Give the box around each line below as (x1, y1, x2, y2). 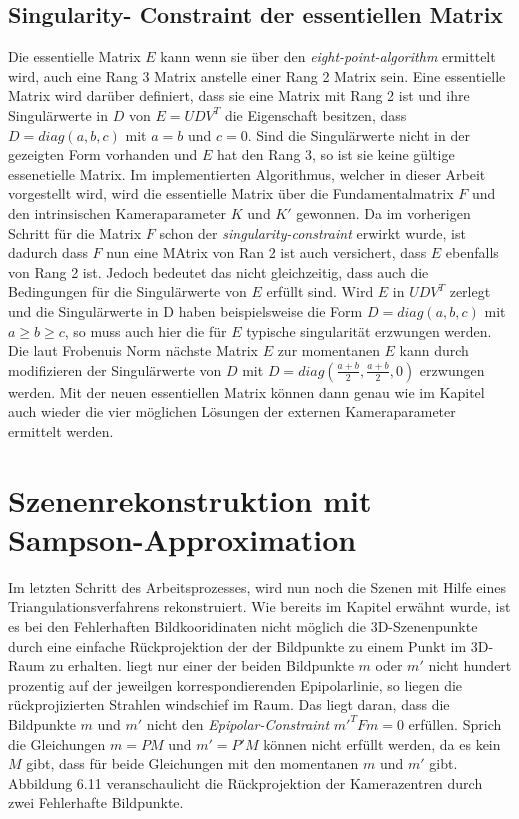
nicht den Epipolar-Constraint (146, 713, 330, 734)
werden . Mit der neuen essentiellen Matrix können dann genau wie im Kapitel (8, 381, 485, 402)
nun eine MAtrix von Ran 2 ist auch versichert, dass (106, 242, 427, 263)
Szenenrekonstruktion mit (8, 479, 372, 520)
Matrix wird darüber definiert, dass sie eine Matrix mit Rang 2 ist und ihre (8, 85, 470, 106)
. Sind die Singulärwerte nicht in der (247, 124, 470, 145)
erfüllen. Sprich (408, 713, 502, 734)
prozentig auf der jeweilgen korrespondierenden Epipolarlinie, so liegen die (8, 674, 463, 695)
